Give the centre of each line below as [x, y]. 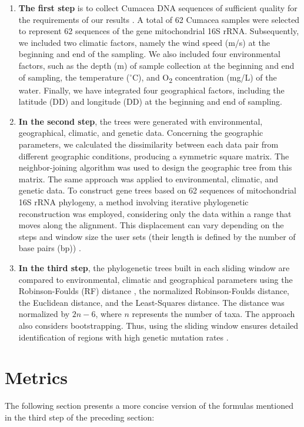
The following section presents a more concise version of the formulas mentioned [149, 406]
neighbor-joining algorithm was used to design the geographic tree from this [155, 167]
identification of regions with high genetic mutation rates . [123, 337]
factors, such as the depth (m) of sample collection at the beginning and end [156, 65]
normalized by [44, 314]
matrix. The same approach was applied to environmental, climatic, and [148, 179]
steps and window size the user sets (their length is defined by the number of [157, 236]
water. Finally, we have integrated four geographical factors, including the [151, 90]
